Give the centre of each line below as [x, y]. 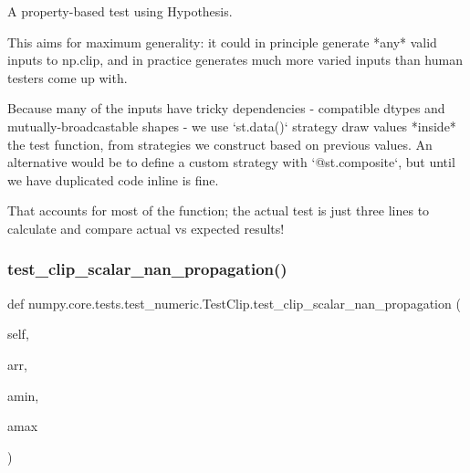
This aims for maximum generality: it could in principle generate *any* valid [222, 42]
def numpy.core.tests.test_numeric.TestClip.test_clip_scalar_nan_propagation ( [234, 303]
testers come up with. [68, 77]
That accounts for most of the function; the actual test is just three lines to [219, 210]
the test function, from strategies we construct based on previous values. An [220, 144]
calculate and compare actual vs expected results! [146, 228]
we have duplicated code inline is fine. [113, 179]
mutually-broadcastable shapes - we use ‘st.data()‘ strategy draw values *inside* [232, 126]
